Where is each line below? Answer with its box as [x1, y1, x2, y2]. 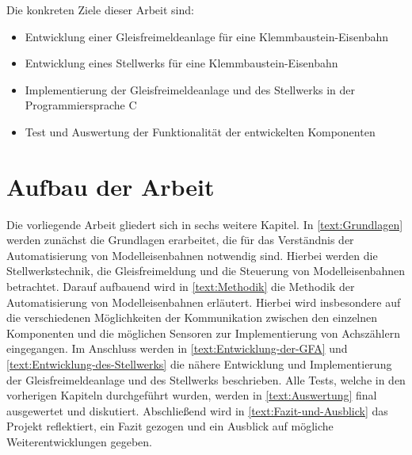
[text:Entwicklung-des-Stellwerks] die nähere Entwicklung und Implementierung [6, 356, 392, 373]
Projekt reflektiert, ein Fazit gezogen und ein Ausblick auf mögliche [6, 418, 334, 434]
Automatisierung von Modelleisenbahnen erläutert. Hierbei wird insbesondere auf [6, 293, 401, 310]
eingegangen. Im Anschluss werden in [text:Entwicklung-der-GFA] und [6, 340, 348, 357]
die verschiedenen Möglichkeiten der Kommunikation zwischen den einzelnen [6, 309, 378, 326]
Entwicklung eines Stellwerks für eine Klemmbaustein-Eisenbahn [25, 55, 338, 71]
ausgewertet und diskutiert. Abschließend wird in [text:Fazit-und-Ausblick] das [6, 402, 388, 419]
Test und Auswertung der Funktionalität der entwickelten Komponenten [25, 123, 376, 140]
